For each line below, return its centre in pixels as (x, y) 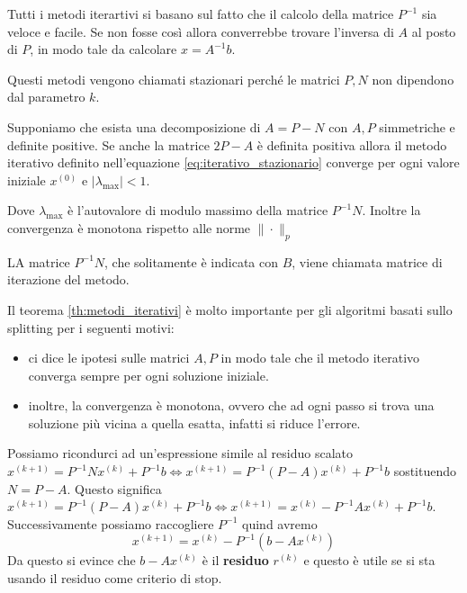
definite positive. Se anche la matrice (108, 144)
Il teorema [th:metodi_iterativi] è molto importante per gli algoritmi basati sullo (230, 309)
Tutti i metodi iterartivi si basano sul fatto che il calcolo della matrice (201, 13)
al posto (434, 31)
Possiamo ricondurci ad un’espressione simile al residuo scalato (180, 453)
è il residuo (235, 560)
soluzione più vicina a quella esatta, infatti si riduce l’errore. (194, 422)
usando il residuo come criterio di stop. (115, 578)
